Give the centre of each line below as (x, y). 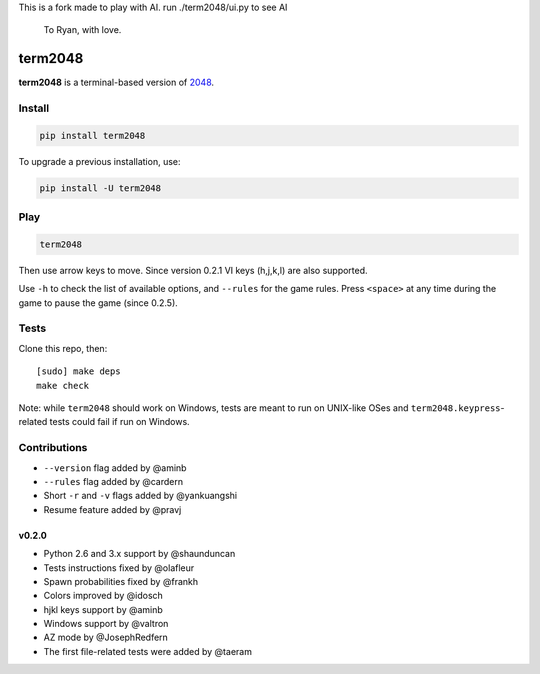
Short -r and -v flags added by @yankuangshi (140, 496)
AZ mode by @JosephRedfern (106, 637)
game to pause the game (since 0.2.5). (98, 302)
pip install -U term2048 (100, 188)
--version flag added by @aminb (115, 467)
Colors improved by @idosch (103, 596)
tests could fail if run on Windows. (119, 422)
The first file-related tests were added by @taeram (147, 651)
